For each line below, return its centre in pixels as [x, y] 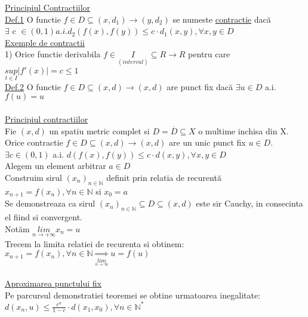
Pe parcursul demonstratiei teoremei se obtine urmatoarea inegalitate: [133, 295]
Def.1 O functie [33, 19]
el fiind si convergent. [44, 217]
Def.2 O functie [33, 86]
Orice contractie [34, 142]
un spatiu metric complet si [99, 130]
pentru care [209, 54]
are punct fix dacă [200, 86]
